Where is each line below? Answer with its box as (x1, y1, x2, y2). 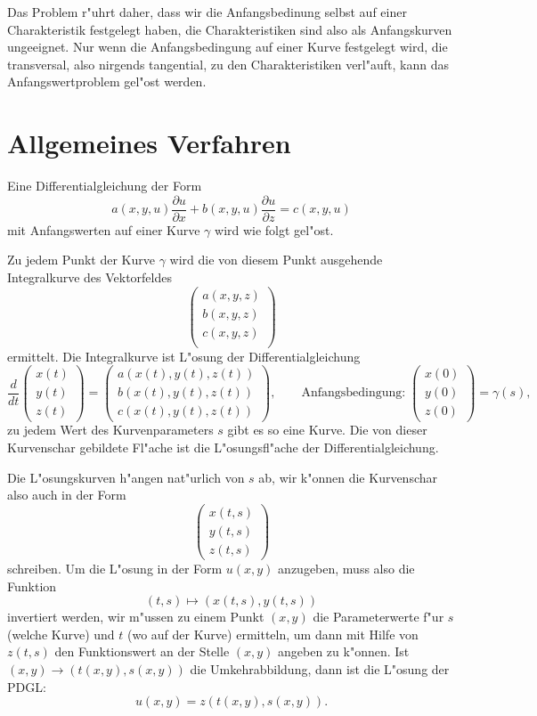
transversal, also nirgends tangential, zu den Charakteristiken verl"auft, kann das (7, 54, 449, 73)
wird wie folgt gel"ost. (215, 220, 334, 239)
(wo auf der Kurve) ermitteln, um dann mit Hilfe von (126, 624, 419, 643)
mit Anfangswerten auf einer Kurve (7, 220, 200, 239)
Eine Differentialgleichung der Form (7, 176, 202, 195)
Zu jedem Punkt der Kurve (7, 250, 155, 269)
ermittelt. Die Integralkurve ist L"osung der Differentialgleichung (7, 346, 361, 365)
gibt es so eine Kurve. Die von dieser (227, 420, 427, 439)
